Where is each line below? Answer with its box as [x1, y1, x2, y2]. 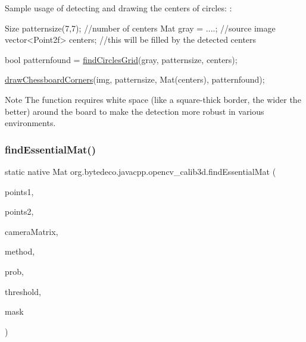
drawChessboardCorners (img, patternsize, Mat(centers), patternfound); [5, 73, 265, 86]
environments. [5, 117, 56, 129]
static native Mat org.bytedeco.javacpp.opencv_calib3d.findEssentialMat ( [5, 165, 276, 177]
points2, [5, 205, 34, 218]
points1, [5, 185, 34, 197]
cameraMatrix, [5, 225, 58, 237]
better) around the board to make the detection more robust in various [5, 105, 264, 117]
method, [5, 245, 35, 258]
